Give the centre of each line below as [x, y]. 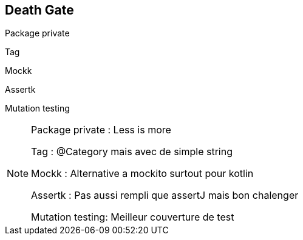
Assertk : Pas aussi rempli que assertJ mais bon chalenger [165, 195]
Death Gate [39, 10]
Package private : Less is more [101, 130]
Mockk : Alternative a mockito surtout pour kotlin [142, 174]
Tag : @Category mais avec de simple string [132, 152]
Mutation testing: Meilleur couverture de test [133, 217]
